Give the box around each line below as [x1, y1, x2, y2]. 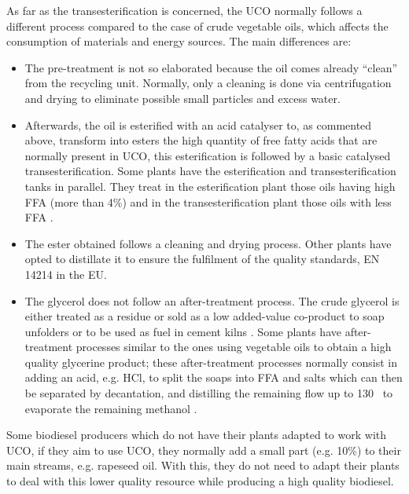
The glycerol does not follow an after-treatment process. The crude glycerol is [24, 292, 400, 309]
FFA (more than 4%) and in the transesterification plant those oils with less [24, 193, 392, 210]
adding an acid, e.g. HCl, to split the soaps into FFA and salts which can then [24, 369, 403, 386]
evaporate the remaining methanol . [24, 400, 197, 416]
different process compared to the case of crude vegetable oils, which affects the [6, 17, 389, 34]
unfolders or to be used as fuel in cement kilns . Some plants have [24, 323, 341, 339]
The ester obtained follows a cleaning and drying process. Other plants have [24, 235, 392, 251]
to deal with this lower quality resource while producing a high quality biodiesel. [6, 473, 394, 489]
